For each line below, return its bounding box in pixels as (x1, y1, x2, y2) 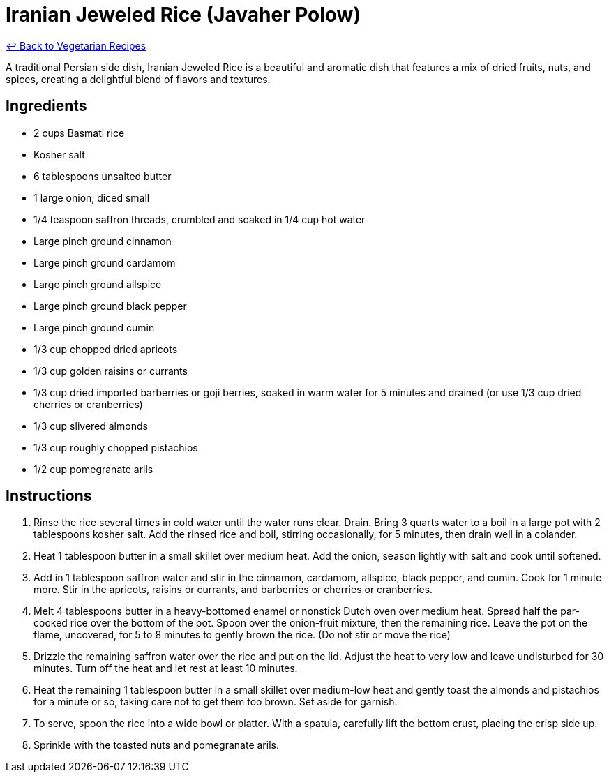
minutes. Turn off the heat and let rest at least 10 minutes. (33, 662, 298, 675)
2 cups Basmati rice (33, 126, 125, 139)
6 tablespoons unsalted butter (33, 170, 172, 182)
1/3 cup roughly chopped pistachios (33, 441, 198, 454)
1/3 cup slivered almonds (33, 419, 148, 432)
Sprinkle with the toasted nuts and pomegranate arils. (33, 739, 279, 751)
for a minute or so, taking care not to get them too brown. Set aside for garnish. (33, 696, 398, 708)
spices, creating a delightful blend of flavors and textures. (6, 73, 271, 85)
